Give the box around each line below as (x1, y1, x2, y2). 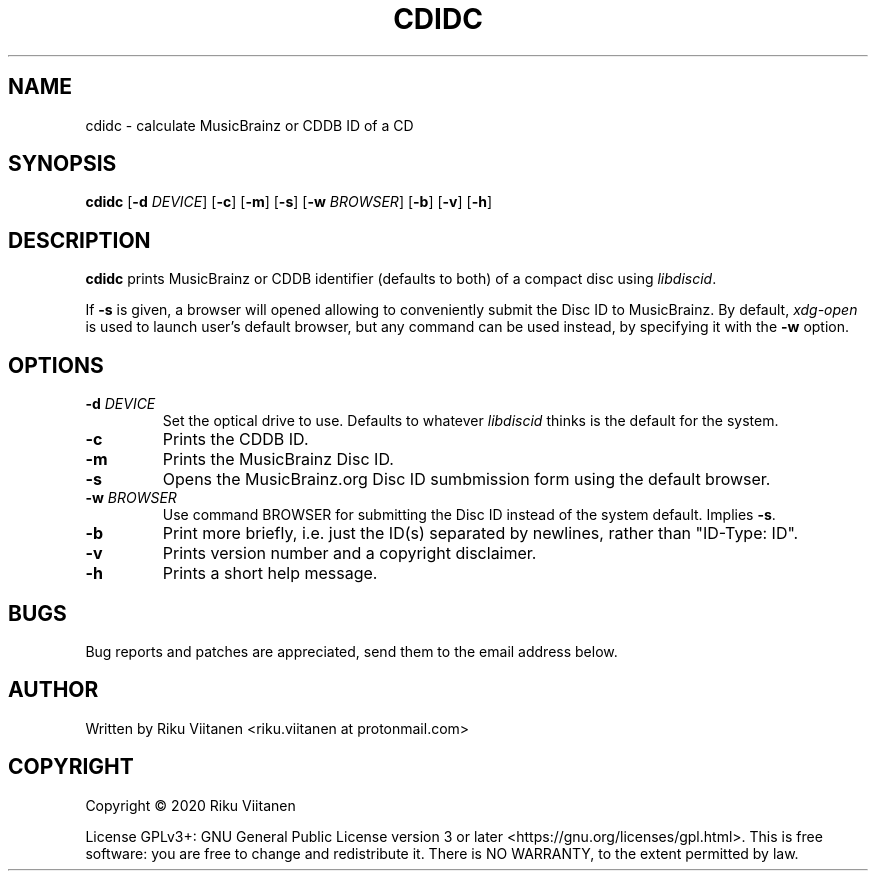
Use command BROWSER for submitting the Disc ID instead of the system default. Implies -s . (162, 506, 776, 524)
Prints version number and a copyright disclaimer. (162, 543, 537, 564)
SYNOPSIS (8, 151, 117, 177)
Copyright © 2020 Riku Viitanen (85, 796, 296, 814)
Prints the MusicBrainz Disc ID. (162, 449, 394, 470)
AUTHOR (8, 677, 99, 703)
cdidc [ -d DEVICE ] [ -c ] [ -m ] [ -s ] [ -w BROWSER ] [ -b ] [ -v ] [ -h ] (85, 193, 493, 211)
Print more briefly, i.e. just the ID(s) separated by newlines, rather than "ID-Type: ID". (162, 523, 799, 544)
